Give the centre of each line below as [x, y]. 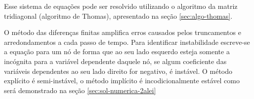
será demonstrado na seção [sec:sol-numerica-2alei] [80, 90]
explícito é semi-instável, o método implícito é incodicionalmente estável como [122, 81]
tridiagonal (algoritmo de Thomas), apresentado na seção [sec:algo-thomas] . [118, 16]
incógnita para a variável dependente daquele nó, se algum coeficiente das [115, 61]
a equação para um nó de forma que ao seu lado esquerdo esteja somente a [117, 51]
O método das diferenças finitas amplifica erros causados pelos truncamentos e [123, 32]
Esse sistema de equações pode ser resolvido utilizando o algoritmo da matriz [121, 6]
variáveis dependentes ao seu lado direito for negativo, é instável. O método [118, 71]
